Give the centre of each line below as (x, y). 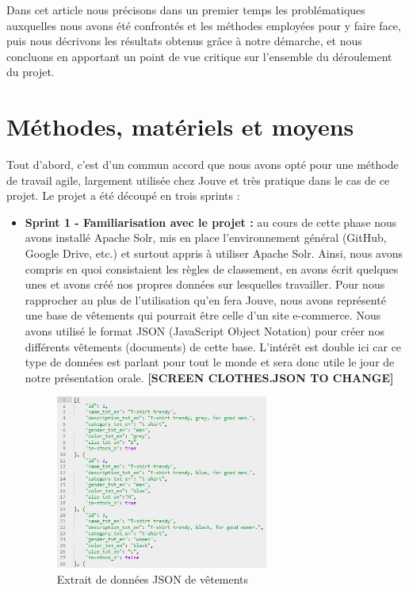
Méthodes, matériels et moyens (180, 126)
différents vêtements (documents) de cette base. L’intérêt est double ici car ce (213, 346)
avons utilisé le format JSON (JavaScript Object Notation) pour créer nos (204, 331)
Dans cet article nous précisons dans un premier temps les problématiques (186, 10)
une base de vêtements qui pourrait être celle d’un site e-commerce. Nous (203, 315)
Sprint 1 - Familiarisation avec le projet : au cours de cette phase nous (211, 222)
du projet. (31, 72)
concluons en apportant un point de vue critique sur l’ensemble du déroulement (199, 56)
